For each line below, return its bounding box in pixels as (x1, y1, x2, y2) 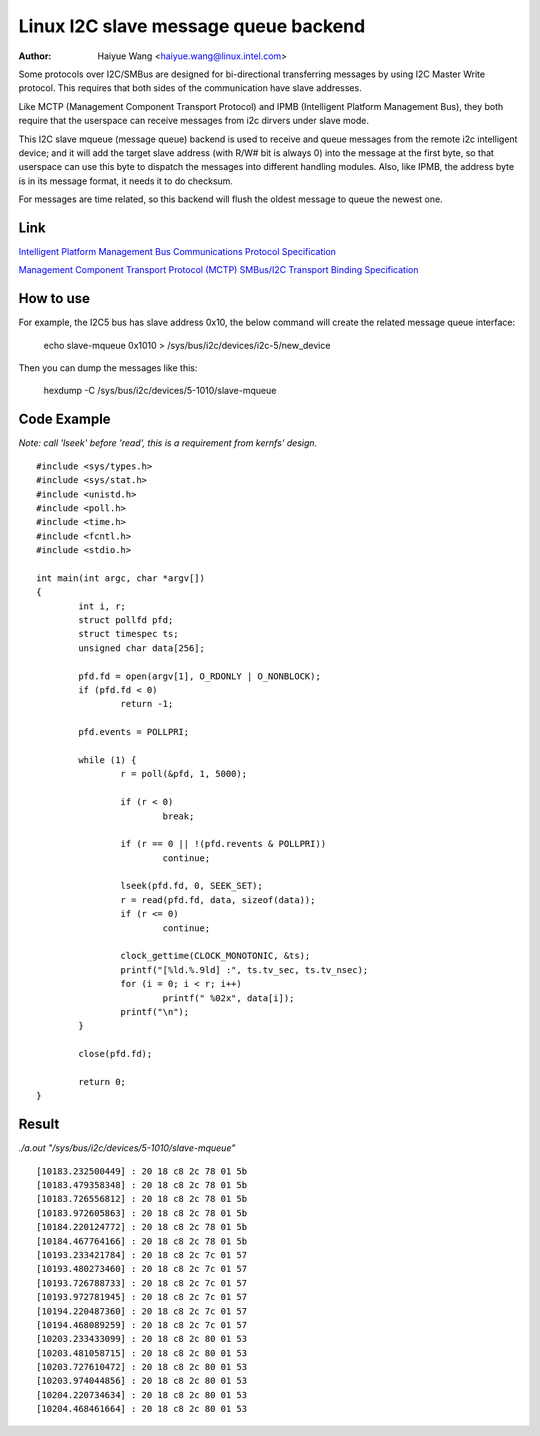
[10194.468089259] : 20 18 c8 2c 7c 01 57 (36, 1319, 248, 1330)
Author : (18, 50, 52, 62)
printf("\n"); (120, 1006, 190, 1017)
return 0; (78, 1076, 127, 1087)
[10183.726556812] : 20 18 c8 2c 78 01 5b (36, 1193, 248, 1205)
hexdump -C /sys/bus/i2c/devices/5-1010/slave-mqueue (43, 385, 277, 397)
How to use (18, 290, 90, 307)
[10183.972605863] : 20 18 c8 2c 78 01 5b (36, 1207, 248, 1219)
